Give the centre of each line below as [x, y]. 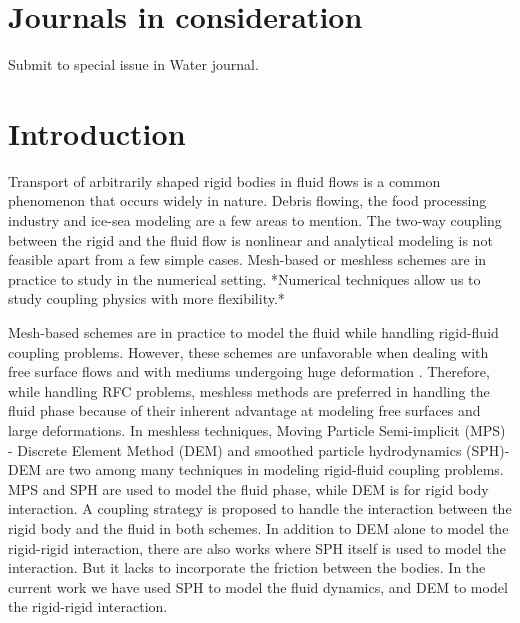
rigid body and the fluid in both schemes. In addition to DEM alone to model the [258, 527]
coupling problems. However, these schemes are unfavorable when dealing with [248, 351]
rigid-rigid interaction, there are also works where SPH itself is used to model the [257, 547]
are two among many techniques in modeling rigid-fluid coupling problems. [274, 469]
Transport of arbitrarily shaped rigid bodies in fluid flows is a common [224, 180]
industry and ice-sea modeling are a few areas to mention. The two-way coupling [255, 220]
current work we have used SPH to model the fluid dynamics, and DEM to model [258, 586]
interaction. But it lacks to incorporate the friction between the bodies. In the [247, 567]
